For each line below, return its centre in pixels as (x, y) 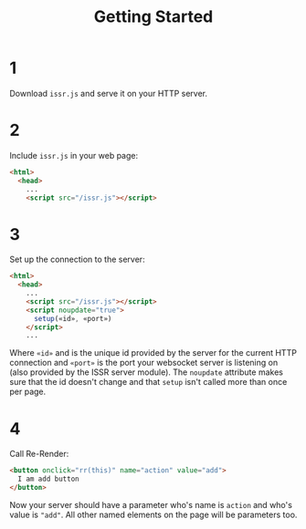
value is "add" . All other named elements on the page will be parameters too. (153, 514)
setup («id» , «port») (73, 318)
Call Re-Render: (39, 454)
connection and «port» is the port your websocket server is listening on (144, 363)
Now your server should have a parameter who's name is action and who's (151, 504)
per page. (28, 392)
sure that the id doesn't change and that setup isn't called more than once (148, 382)
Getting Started (153, 17)
